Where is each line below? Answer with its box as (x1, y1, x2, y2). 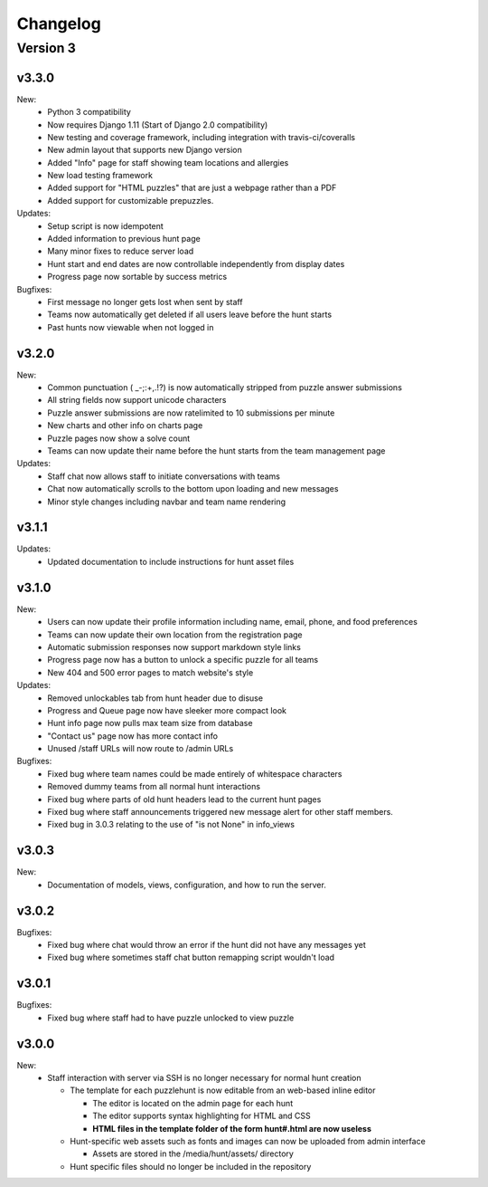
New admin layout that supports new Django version (47, 145, 243, 156)
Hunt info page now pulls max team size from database (47, 718, 253, 729)
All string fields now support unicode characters (47, 395, 227, 406)
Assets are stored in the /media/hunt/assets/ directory (92, 1148, 294, 1159)
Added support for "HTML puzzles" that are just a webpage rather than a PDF (47, 182, 337, 194)
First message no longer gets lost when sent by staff (47, 296, 243, 307)
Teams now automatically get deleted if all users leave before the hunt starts (47, 309, 333, 321)
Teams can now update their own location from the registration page (47, 629, 303, 640)
